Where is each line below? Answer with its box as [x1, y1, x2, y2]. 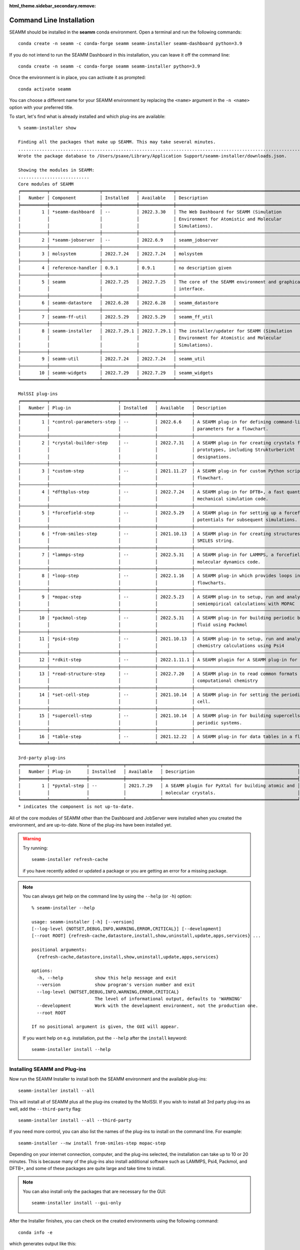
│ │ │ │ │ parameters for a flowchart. [18, 426, 268, 432]
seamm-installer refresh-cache [31, 856, 108, 862]
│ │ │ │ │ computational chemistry [18, 678, 258, 683]
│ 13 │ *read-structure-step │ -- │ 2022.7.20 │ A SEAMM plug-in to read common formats [18, 670, 297, 676]
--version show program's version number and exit [36, 982, 195, 987]
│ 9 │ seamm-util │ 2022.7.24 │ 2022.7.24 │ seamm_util [18, 356, 205, 362]
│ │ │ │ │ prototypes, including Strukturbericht [18, 447, 295, 452]
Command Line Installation [9, 15, 94, 24]
